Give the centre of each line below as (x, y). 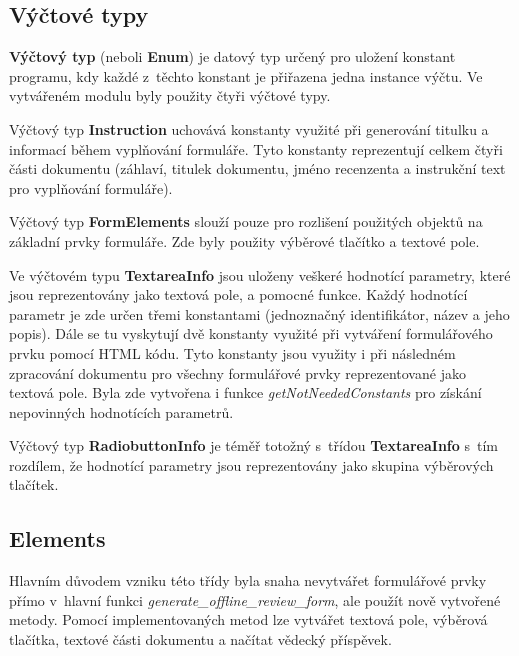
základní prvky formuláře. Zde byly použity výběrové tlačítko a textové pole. (244, 240)
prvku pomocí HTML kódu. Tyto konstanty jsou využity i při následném (232, 352)
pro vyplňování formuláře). (91, 187)
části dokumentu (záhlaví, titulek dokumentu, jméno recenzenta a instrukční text (257, 168)
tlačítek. (34, 484)
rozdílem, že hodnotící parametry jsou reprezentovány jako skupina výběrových (251, 464)
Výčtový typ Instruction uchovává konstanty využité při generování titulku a (249, 128)
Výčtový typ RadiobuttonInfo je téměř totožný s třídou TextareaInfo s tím (254, 445)
